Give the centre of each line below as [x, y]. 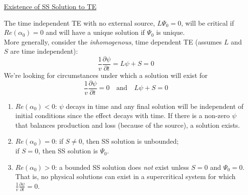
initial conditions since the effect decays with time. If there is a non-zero [123, 115]
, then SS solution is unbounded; [130, 141]
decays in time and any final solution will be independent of [155, 106]
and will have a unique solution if [95, 32]
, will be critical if [207, 22]
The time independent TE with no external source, [79, 22]
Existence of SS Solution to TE [50, 6]
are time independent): [44, 51]
